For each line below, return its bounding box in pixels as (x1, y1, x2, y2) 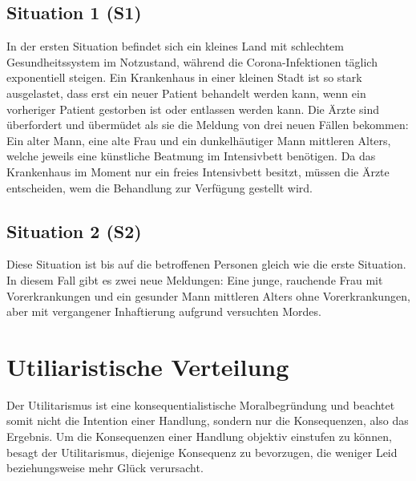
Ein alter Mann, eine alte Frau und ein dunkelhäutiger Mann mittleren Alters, (6, 131, 391, 148)
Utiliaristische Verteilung (6, 350, 289, 382)
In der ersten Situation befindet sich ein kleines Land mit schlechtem (6, 38, 344, 55)
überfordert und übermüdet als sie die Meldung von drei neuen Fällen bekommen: (6, 116, 409, 133)
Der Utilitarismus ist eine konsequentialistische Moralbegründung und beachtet (6, 396, 395, 413)
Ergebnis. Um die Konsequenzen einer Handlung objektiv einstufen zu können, (6, 428, 392, 445)
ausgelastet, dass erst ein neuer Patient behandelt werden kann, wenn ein (6, 84, 366, 101)
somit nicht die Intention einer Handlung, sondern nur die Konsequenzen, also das (6, 412, 409, 429)
